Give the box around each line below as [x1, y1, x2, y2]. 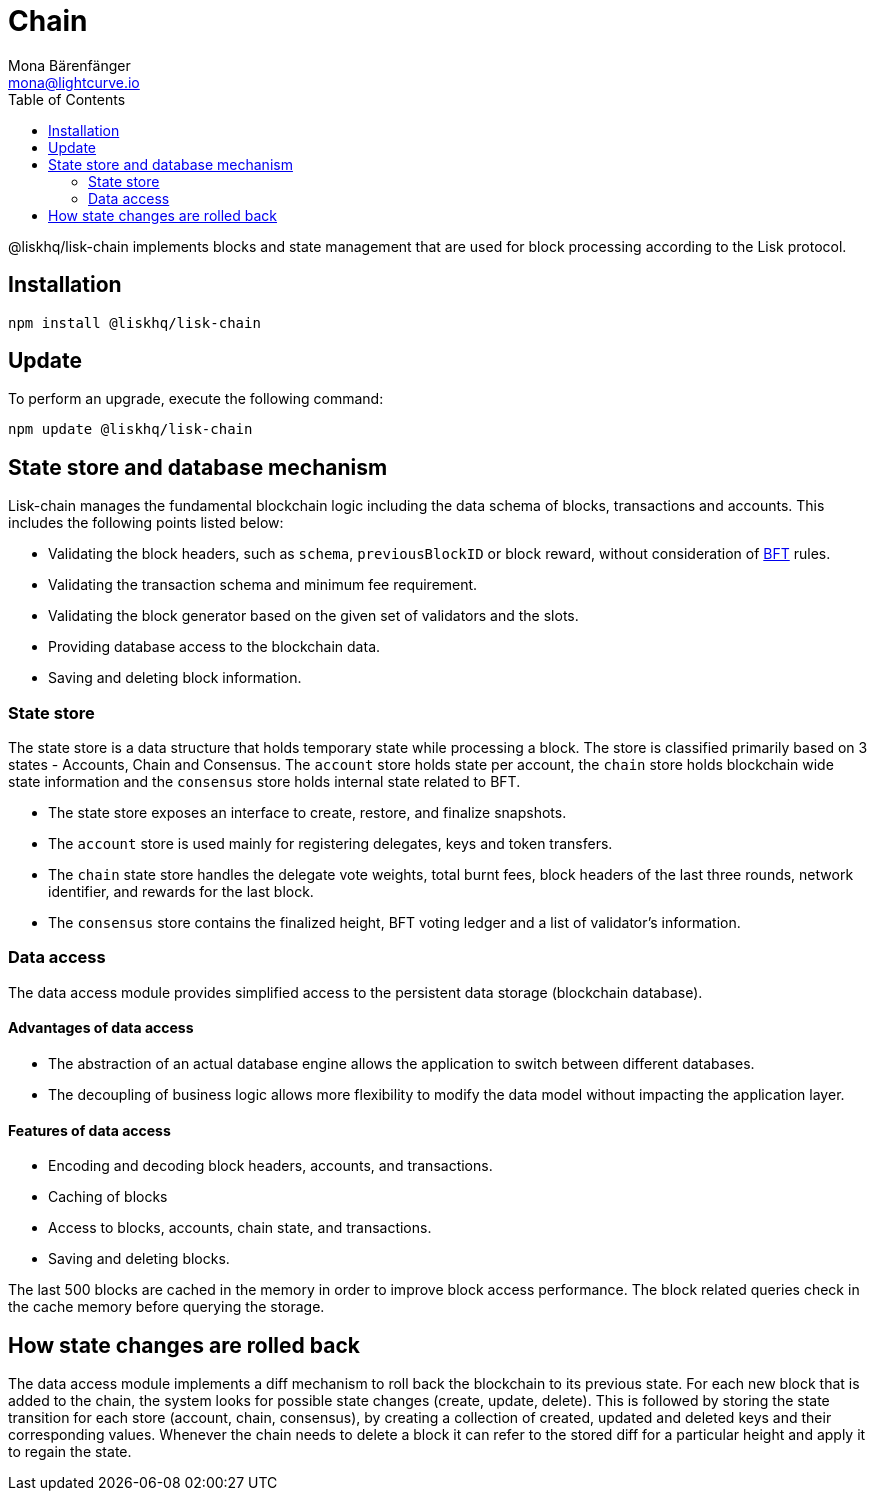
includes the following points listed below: [8, 514, 284, 532]
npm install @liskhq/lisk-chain [8, 314, 261, 331]
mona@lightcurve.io [8, 73, 140, 91]
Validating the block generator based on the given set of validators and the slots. [48, 607, 579, 625]
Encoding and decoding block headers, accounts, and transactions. [48, 1157, 493, 1175]
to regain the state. [8, 1443, 132, 1461]
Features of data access [8, 1121, 171, 1139]
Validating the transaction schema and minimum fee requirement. [48, 576, 478, 594]
